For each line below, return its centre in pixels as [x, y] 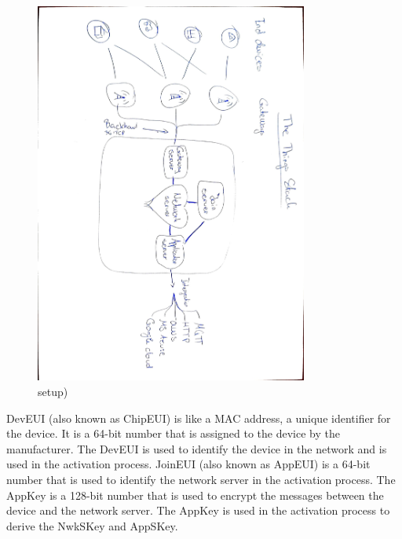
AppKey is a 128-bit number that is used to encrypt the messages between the [195, 495]
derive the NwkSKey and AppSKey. [92, 525]
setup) [53, 392]
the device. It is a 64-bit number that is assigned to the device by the [173, 433]
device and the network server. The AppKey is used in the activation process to [198, 510]
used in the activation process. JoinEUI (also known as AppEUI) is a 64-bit [188, 464]
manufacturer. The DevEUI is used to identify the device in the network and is [197, 448]
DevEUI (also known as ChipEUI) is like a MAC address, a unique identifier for [199, 418]
